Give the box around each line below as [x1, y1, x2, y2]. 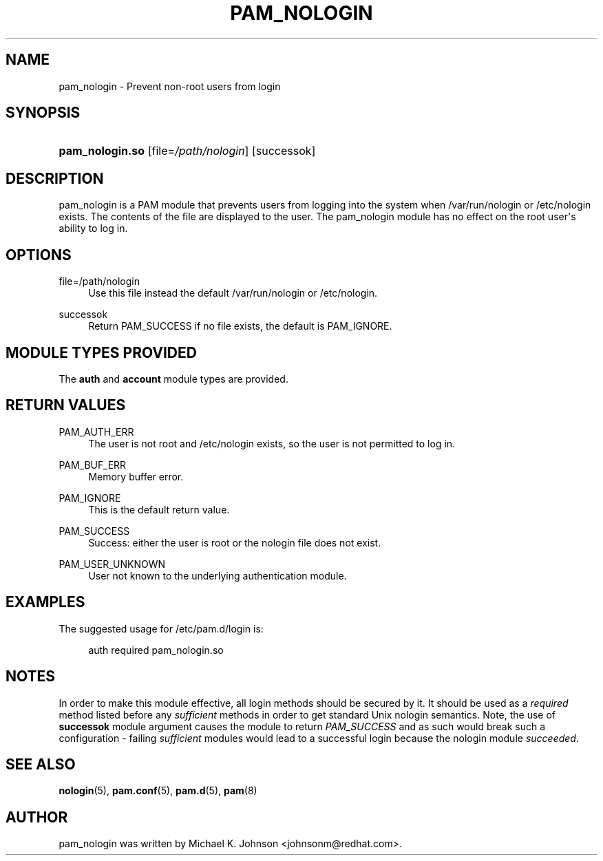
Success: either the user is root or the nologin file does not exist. [88, 536, 381, 549]
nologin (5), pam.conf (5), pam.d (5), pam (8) [59, 785, 257, 797]
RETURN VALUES [6, 396, 126, 414]
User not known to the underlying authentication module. [88, 569, 347, 582]
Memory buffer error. [88, 470, 184, 482]
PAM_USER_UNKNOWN [59, 557, 166, 570]
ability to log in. [59, 222, 128, 235]
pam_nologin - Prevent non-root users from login [59, 80, 281, 92]
